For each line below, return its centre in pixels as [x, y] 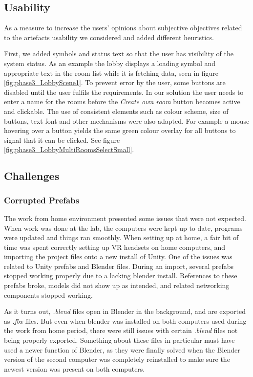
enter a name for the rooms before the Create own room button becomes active [122, 101]
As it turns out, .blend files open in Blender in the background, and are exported [125, 311]
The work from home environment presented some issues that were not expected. [125, 218]
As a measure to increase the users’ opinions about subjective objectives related [123, 28]
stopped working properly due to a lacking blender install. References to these [121, 276]
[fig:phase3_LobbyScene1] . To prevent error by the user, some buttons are [115, 82]
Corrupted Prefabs [42, 200]
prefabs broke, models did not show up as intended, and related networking [117, 285]
